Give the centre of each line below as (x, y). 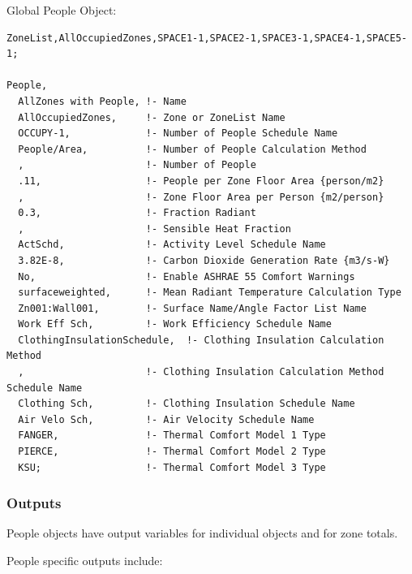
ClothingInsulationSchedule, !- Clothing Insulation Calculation (201, 340)
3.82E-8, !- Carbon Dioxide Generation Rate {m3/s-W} (204, 260)
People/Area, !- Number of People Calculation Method (192, 149)
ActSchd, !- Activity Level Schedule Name (172, 245)
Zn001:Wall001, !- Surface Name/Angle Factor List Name (192, 308)
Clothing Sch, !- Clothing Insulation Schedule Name (187, 404)
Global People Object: (62, 10)
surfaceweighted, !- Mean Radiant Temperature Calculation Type (210, 293)
